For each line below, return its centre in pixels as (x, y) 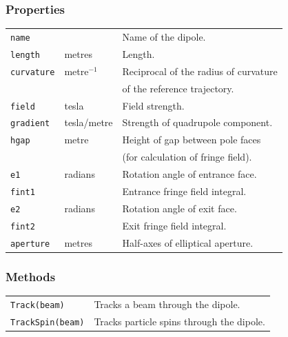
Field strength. (153, 105)
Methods (31, 276)
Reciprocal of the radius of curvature (200, 71)
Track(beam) (38, 305)
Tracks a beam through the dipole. (167, 304)
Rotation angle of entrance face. (189, 174)
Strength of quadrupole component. (197, 122)
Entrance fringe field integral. (184, 191)
